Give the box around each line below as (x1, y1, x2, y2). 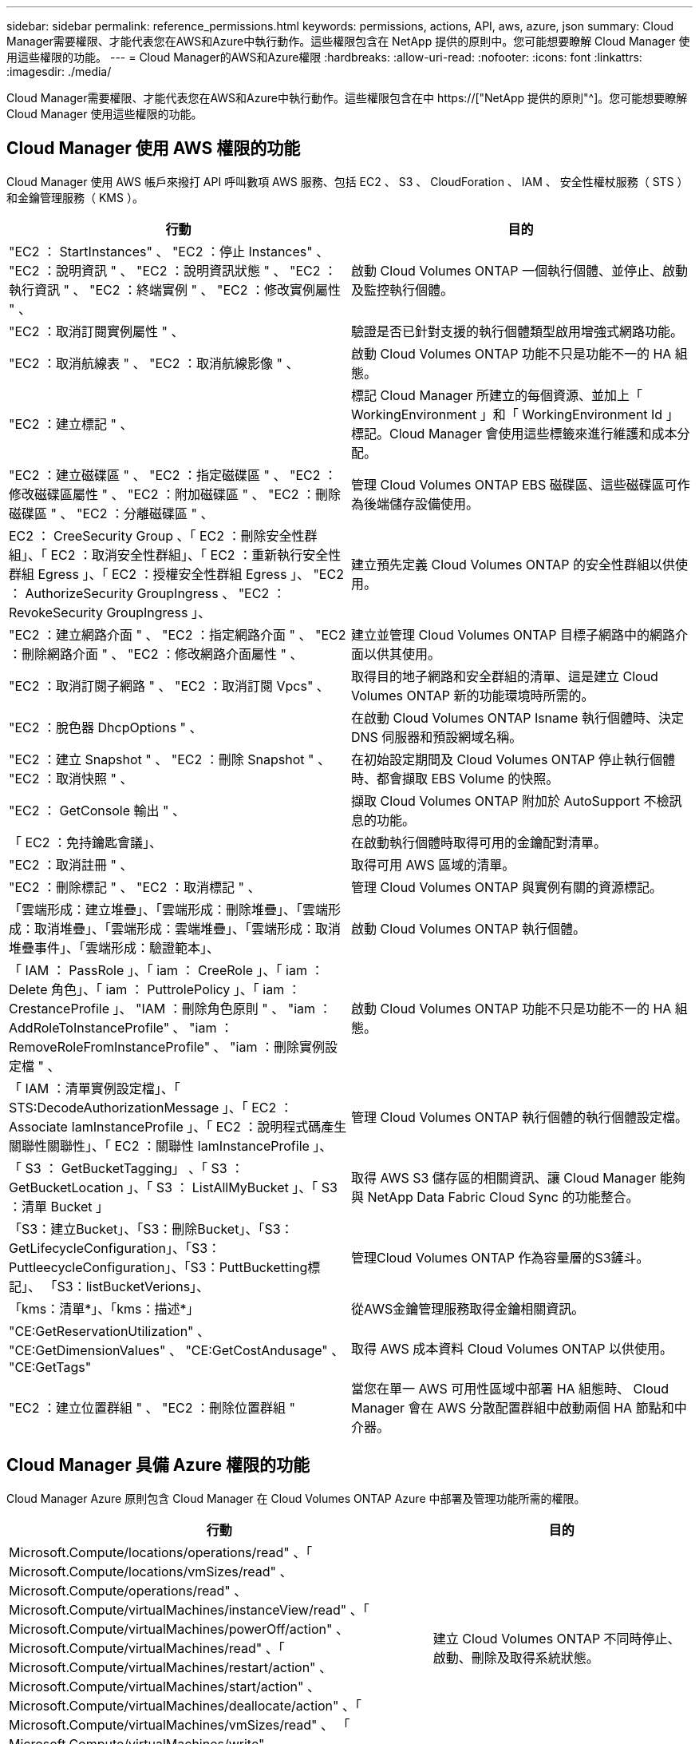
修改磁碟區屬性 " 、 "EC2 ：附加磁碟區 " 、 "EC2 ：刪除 (9, 486, 341, 502)
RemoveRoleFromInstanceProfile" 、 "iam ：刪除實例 (9, 1038, 325, 1055)
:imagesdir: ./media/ (6, 65, 112, 78)
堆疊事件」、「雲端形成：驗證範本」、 (9, 939, 220, 956)
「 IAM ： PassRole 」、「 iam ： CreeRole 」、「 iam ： (9, 961, 324, 978)
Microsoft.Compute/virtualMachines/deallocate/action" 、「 (9, 1697, 362, 1714)
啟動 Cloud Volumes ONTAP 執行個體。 (351, 920, 586, 937)
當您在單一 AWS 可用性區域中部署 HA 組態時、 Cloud (351, 1380, 669, 1397)
